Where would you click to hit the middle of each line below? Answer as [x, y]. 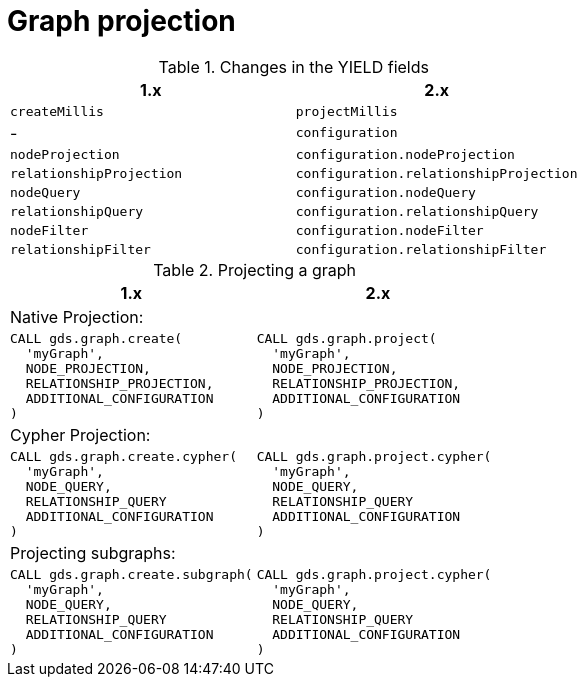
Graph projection [121, 21]
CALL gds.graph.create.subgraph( [131, 574]
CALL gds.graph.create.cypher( [123, 456]
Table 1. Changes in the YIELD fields [293, 66]
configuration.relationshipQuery [417, 211]
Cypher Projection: [80, 434]
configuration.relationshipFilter [421, 249]
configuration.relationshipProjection [436, 173]
